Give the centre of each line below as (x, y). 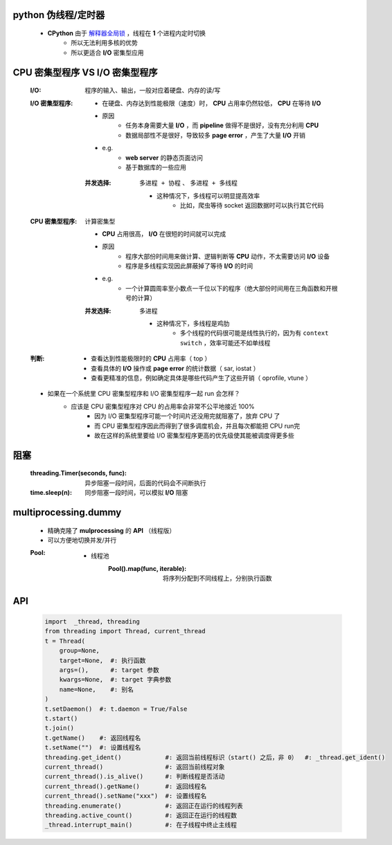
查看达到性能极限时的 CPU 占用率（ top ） (151, 358)
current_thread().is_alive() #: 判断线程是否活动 (135, 776)
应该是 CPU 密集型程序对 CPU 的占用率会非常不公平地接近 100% (163, 406)
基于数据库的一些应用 (156, 167)
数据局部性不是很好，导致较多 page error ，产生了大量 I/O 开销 (216, 135)
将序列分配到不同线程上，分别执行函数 (217, 579)
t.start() (61, 718)
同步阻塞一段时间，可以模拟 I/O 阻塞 (136, 493)
